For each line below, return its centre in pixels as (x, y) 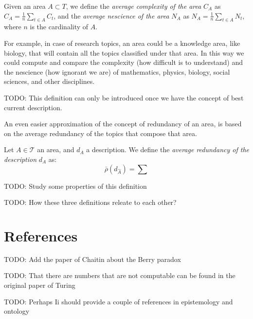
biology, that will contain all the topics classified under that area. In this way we (124, 52)
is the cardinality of (59, 27)
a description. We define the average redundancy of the (168, 150)
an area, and (56, 150)
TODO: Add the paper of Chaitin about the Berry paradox (92, 259)
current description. (33, 107)
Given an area (25, 6)
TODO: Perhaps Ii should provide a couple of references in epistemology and (118, 301)
